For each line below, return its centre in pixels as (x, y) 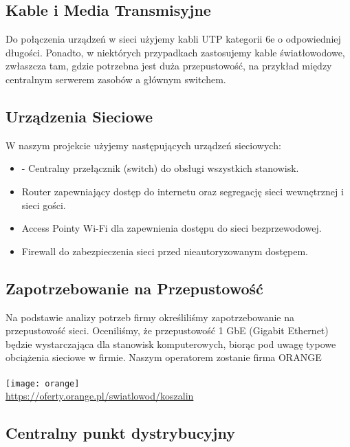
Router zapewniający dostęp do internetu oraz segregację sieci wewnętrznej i (183, 191)
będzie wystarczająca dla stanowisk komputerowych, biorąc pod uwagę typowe (171, 344)
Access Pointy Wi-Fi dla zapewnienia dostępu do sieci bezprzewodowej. (172, 228)
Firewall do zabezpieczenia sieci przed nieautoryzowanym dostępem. (165, 251)
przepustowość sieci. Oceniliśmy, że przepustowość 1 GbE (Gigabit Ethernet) (167, 330)
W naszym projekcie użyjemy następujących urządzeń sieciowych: (143, 145)
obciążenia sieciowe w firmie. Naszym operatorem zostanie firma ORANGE (164, 357)
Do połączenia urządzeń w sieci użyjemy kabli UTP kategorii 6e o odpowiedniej (173, 39)
